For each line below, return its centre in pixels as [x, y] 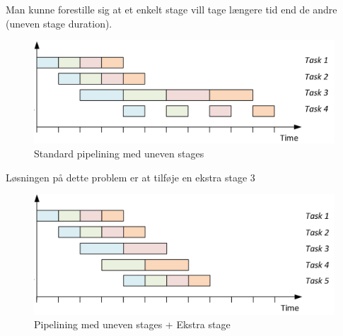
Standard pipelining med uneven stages [119, 153]
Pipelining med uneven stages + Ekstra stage [132, 324]
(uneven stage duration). [59, 23]
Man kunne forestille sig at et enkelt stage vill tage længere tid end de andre [171, 9]
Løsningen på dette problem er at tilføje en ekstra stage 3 [130, 177]
